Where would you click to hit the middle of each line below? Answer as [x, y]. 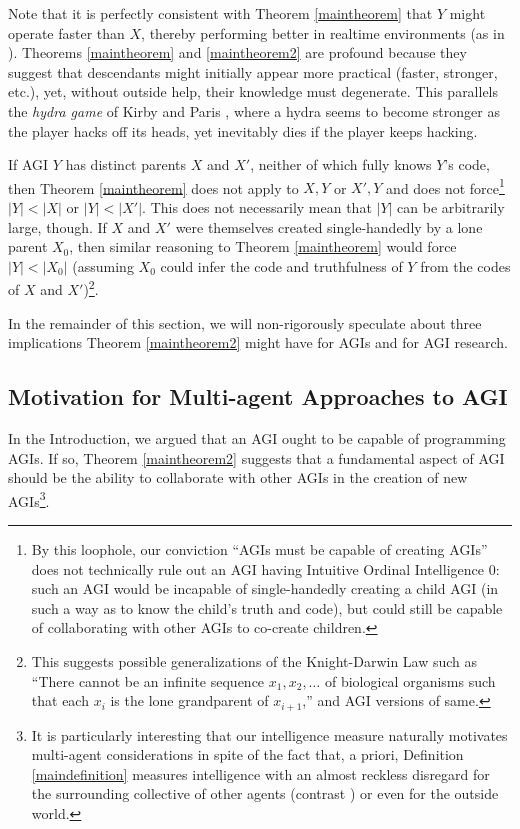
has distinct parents [126, 164]
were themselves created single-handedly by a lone [329, 226]
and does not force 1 [445, 186]
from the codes [465, 265]
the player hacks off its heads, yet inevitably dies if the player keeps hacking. [243, 130]
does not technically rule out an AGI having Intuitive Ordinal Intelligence [257, 568]
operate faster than [66, 32]
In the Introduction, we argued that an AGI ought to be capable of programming [257, 438]
